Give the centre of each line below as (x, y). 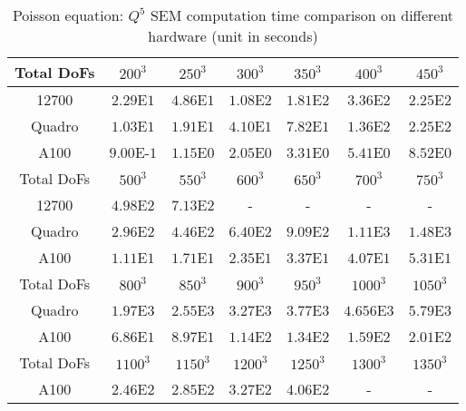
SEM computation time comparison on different (302, 15)
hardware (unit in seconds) (233, 36)
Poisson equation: (68, 15)
